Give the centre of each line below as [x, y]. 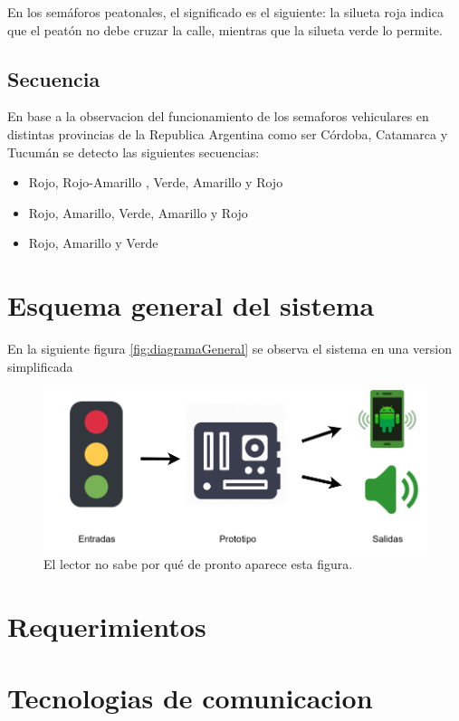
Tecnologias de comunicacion [190, 697]
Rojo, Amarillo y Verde [93, 243]
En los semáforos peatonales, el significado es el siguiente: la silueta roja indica [225, 12]
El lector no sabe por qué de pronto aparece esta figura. [198, 564]
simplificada [40, 366]
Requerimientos [107, 626]
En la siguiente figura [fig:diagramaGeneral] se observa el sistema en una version [229, 349]
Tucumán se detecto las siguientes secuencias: [134, 152]
